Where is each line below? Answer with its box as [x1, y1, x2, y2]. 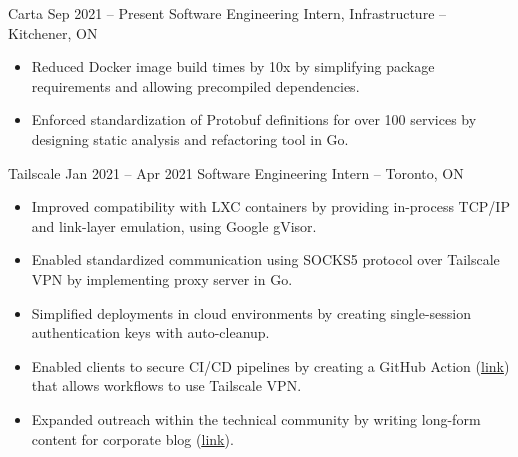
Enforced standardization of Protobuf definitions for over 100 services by [31, 109, 477, 130]
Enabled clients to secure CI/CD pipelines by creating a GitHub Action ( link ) [31, 355, 510, 376]
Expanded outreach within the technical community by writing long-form [31, 408, 481, 429]
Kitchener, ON [8, 22, 98, 43]
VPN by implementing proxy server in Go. [31, 268, 293, 289]
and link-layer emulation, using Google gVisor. [31, 215, 317, 236]
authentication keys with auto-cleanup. [31, 322, 270, 343]
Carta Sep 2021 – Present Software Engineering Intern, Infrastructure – [8, 3, 447, 23]
